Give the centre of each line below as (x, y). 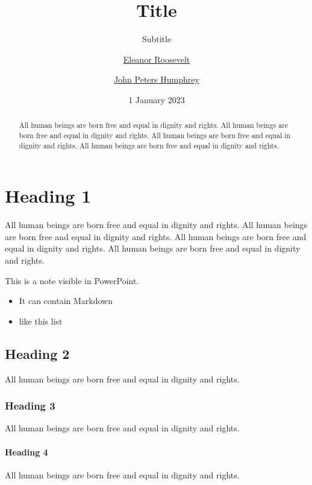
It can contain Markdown (66, 301)
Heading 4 (27, 452)
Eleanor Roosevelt (157, 59)
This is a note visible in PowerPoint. (72, 280)
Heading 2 (37, 353)
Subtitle (157, 39)
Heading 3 (30, 406)
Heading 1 (48, 196)
